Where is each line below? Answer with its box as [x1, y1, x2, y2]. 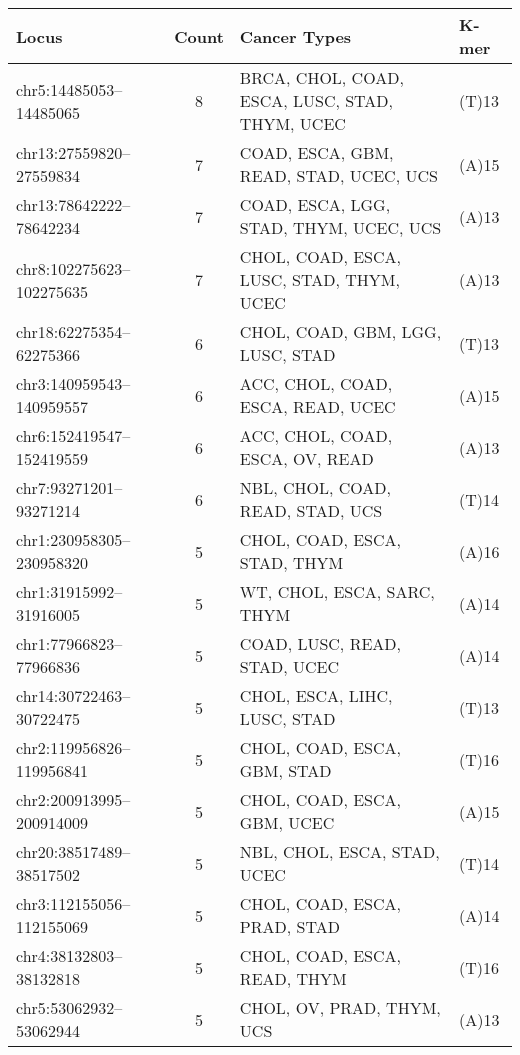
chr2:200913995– [16, 788, 131, 811]
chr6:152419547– [16, 424, 131, 447]
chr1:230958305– [16, 528, 131, 551]
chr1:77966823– [16, 632, 123, 655]
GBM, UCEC [239, 811, 335, 834]
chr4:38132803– [16, 944, 123, 967]
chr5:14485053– [16, 77, 123, 101]
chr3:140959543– [16, 372, 131, 395]
